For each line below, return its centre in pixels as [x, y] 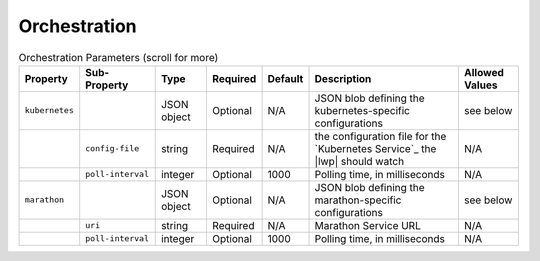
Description [343, 78]
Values [480, 85]
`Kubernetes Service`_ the [375, 148]
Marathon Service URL [368, 225]
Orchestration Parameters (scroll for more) [118, 57]
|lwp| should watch [359, 161]
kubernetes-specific [362, 110]
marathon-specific [358, 200]
